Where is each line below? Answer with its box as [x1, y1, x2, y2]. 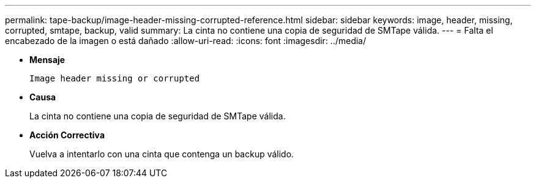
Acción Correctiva [29, 130, 105, 140]
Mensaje [29, 54, 65, 65]
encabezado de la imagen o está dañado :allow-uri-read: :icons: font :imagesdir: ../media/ [5, 35, 367, 46]
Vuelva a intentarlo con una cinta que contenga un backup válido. [29, 149, 294, 159]
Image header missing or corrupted [29, 73, 200, 83]
